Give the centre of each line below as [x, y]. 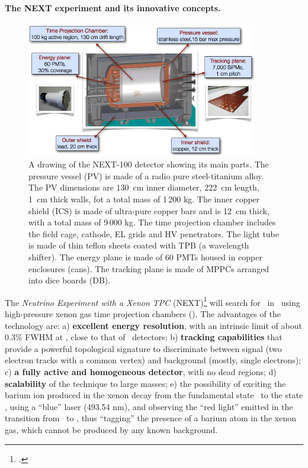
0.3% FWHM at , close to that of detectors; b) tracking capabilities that [144, 337]
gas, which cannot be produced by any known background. [111, 429]
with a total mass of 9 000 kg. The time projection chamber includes [152, 222]
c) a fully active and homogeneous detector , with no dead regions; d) [141, 371]
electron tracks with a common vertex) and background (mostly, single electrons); [153, 360]
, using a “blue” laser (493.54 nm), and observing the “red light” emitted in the [149, 406]
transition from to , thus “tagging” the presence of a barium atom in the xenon [150, 418]
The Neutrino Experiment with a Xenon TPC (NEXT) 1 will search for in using [153, 301]
